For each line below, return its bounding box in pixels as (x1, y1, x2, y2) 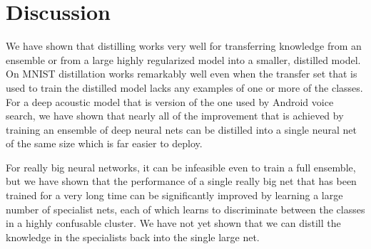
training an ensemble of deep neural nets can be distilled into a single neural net (6, 122, 357, 137)
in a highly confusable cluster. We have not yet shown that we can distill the (6, 216, 341, 231)
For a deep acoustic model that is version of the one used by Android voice (6, 94, 334, 109)
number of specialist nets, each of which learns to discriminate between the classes (6, 201, 365, 216)
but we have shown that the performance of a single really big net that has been (6, 174, 357, 189)
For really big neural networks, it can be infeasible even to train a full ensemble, (6, 159, 356, 174)
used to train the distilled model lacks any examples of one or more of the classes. (6, 80, 363, 95)
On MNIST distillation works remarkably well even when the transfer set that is (6, 66, 357, 81)
